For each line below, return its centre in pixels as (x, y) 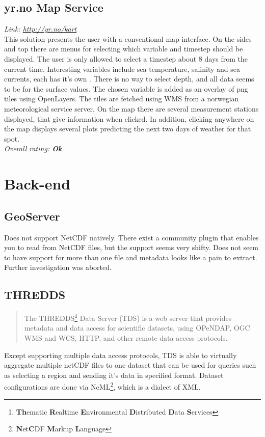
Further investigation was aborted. (58, 267)
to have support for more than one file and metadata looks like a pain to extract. (131, 257)
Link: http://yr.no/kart (41, 29)
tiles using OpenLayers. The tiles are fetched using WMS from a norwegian (122, 99)
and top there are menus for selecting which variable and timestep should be (124, 49)
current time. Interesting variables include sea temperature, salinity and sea (122, 69)
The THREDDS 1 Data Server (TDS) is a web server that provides (128, 317)
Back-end (37, 184)
